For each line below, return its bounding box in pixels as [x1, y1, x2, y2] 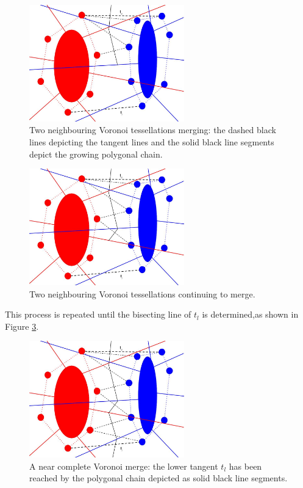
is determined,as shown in [202, 308, 299, 321]
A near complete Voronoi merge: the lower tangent [29, 459, 218, 472]
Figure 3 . [5, 319, 39, 332]
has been [229, 459, 262, 472]
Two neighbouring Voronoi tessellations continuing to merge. [29, 287, 255, 300]
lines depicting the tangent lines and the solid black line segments [29, 135, 274, 148]
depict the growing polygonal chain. [29, 147, 163, 160]
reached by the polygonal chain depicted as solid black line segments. [29, 472, 288, 484]
